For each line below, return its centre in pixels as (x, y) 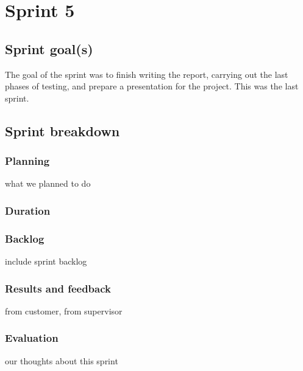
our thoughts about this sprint (62, 360)
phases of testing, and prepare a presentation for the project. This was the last (152, 86)
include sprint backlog (46, 261)
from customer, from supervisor (64, 310)
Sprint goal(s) (49, 48)
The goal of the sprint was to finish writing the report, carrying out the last (147, 74)
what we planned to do (48, 183)
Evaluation (32, 338)
